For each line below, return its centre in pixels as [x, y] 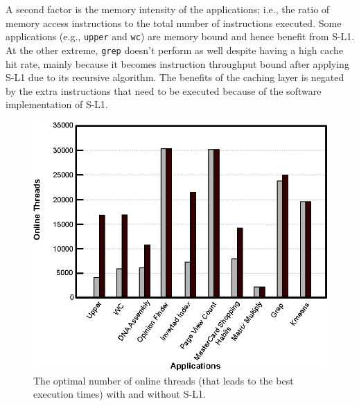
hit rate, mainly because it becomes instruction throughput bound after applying [177, 63]
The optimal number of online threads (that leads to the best [164, 380]
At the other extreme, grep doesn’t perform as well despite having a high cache [175, 50]
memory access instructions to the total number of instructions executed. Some [174, 23]
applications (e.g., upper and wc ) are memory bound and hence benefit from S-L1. [180, 36]
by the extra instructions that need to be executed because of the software [164, 90]
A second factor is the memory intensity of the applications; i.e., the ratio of [168, 9]
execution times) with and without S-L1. [120, 394]
